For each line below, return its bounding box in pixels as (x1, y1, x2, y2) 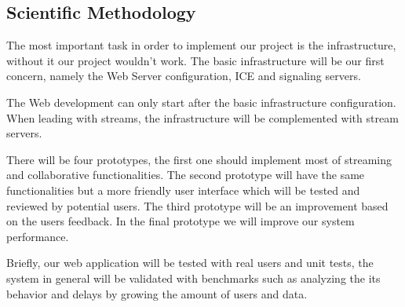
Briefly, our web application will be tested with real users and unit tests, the (6, 254, 374, 271)
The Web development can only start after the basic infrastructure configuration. (6, 93, 396, 110)
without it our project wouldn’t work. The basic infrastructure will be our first (6, 52, 385, 68)
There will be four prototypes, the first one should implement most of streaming (6, 151, 392, 167)
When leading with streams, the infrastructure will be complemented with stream (6, 109, 399, 126)
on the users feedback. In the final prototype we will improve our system (6, 213, 355, 229)
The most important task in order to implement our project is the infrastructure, (6, 37, 396, 53)
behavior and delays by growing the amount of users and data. (6, 285, 308, 302)
